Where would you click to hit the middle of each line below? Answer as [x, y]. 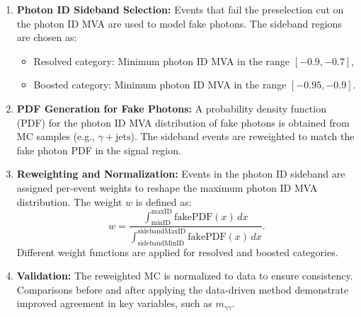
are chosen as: [47, 37]
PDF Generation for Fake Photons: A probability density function [171, 108]
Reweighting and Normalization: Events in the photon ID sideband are [181, 174]
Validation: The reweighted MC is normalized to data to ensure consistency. [185, 276]
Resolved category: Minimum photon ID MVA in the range [162, 60]
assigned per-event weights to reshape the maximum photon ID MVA [167, 187]
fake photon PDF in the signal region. [99, 150]
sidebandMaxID [162, 232]
